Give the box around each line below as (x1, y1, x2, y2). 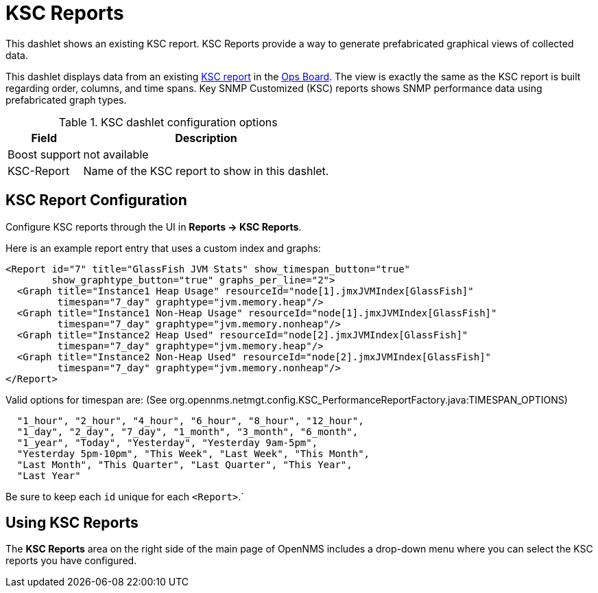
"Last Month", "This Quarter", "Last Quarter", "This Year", (16, 458, 352, 470)
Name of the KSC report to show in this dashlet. (83, 163, 329, 178)
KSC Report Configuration (5, 191, 187, 209)
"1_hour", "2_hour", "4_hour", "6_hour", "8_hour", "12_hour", (16, 415, 364, 426)
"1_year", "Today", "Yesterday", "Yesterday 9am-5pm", (16, 437, 318, 448)
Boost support (8, 147, 81, 161)
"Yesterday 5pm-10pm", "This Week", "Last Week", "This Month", (16, 447, 370, 459)
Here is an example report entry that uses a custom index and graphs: (5, 242, 321, 254)
